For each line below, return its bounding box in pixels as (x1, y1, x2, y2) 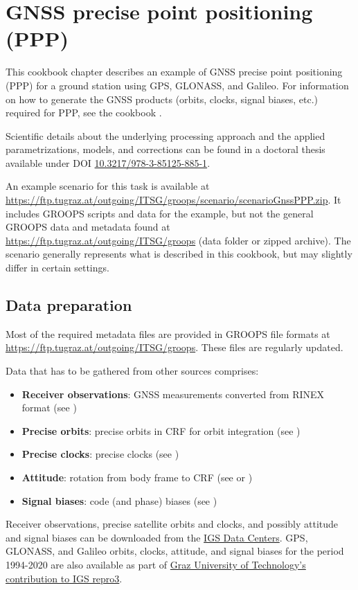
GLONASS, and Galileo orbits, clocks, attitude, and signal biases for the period (6, 544, 344, 558)
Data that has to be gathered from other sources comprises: (6, 364, 259, 378)
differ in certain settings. (6, 260, 109, 275)
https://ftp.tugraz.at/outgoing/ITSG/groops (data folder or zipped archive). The (6, 233, 351, 247)
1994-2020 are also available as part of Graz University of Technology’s (6, 557, 306, 571)
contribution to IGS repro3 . (6, 571, 123, 585)
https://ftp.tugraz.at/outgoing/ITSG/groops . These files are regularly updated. (6, 340, 343, 355)
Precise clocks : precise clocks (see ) (21, 447, 179, 461)
